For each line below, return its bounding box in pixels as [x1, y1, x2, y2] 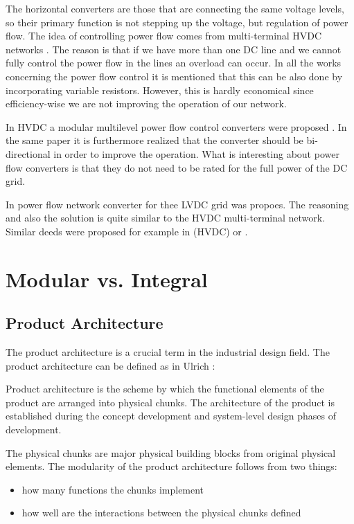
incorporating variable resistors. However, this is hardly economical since [6, 82, 314, 97]
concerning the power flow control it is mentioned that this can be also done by [6, 69, 343, 83]
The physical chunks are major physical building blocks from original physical [6, 445, 336, 460]
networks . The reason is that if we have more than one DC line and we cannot [6, 42, 342, 56]
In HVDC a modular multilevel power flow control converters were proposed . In [6, 119, 347, 134]
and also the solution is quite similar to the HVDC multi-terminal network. [6, 210, 326, 225]
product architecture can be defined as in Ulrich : [6, 358, 215, 372]
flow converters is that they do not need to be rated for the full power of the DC [6, 160, 348, 174]
